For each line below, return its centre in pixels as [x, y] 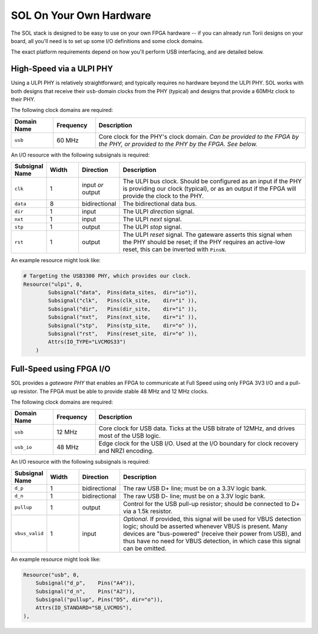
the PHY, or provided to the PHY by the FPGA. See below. [178, 144]
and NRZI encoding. [126, 451]
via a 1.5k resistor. [148, 511]
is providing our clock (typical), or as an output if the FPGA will [210, 189]
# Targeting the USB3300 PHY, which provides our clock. [107, 276]
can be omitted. [145, 548]
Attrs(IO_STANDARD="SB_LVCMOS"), [84, 608]
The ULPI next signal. [152, 219]
